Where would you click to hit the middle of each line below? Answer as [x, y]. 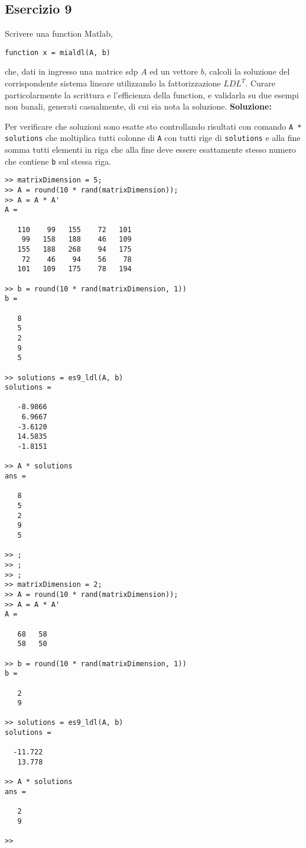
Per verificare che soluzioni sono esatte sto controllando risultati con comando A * [153, 126]
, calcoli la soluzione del [247, 71]
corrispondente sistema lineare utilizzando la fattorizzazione [113, 83]
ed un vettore [174, 71]
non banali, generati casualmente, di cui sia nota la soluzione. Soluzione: [138, 106]
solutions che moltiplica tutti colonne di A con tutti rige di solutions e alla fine [153, 138]
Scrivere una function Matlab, [59, 33]
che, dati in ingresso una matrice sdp [71, 71]
